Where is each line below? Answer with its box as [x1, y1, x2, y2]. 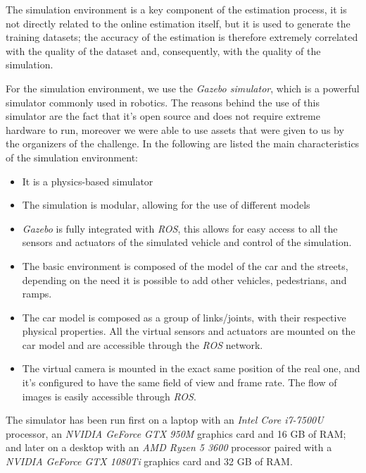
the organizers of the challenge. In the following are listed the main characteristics [6, 136, 360, 151]
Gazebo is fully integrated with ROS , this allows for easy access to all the [22, 221, 338, 235]
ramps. [22, 286, 52, 301]
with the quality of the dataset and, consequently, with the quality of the [6, 43, 321, 58]
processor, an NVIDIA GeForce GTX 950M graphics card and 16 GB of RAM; [6, 426, 346, 441]
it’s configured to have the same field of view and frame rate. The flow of [22, 375, 337, 390]
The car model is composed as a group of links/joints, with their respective [22, 309, 346, 324]
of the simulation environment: [6, 149, 138, 164]
